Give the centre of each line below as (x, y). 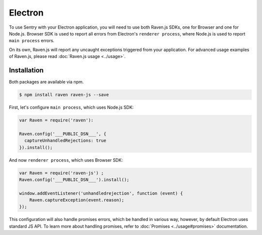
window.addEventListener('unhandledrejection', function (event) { (101, 193)
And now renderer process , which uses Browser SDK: (66, 160)
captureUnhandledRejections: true (65, 141)
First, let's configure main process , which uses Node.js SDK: (71, 107)
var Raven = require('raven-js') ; (61, 173)
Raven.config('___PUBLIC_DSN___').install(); (74, 179)
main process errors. (32, 41)
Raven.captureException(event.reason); (77, 200)
